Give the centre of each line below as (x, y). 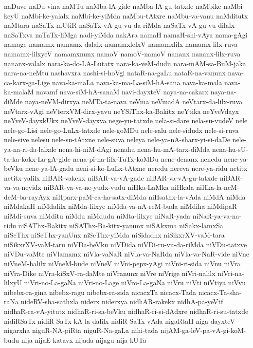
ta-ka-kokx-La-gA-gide (37, 158)
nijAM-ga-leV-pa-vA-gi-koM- (203, 330)
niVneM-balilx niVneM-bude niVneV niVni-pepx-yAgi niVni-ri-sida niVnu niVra (122, 264)
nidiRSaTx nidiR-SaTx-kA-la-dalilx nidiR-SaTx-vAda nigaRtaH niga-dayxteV (119, 321)
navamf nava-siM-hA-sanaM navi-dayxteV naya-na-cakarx (122, 92)
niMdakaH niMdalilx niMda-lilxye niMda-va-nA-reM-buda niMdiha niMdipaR (121, 206)
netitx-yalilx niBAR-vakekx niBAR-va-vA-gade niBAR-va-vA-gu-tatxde (111, 177)
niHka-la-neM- (218, 187)
